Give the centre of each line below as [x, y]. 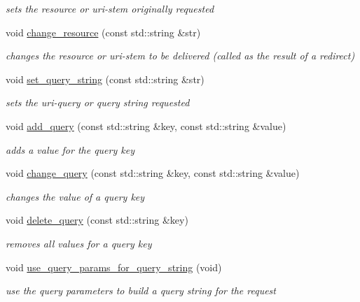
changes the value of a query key [75, 196]
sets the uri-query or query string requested [98, 102]
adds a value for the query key [70, 149]
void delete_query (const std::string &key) [97, 220]
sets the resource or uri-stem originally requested [110, 8]
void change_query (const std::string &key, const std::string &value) [153, 173]
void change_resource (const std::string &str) [103, 32]
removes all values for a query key [79, 243]
